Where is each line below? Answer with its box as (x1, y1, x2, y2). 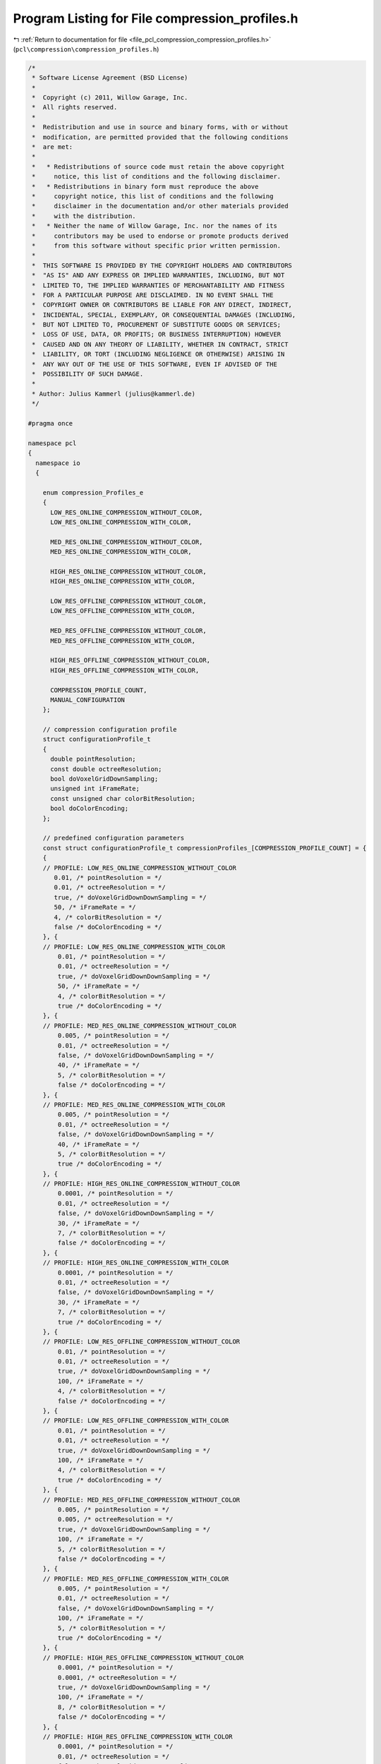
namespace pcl (28, 439, 77, 447)
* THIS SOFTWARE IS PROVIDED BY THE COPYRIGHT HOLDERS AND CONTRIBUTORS (32, 261, 293, 270)
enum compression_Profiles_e (42, 488, 144, 497)
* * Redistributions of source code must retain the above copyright (32, 162, 285, 171)
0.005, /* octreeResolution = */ (57, 1516, 174, 1523)
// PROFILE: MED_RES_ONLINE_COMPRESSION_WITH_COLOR (42, 1101, 226, 1108)
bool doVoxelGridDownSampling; (50, 775, 159, 783)
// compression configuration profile (42, 725, 177, 734)
